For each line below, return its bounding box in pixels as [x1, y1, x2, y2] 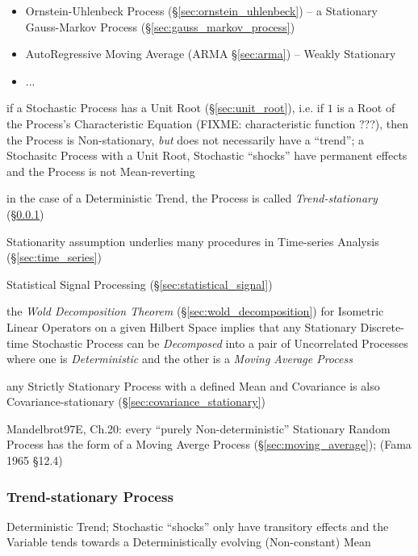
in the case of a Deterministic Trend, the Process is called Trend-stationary [6, 190, 378, 207]
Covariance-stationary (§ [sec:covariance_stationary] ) [6, 393, 266, 410]
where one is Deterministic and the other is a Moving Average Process [6, 350, 353, 367]
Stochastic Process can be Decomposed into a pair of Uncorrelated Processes [31, 334, 408, 351]
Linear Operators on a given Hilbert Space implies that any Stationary [6, 318, 357, 335]
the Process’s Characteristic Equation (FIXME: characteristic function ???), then [6, 115, 408, 132]
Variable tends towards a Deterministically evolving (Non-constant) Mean [6, 533, 371, 550]
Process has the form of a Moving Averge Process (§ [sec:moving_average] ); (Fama [6, 436, 412, 453]
